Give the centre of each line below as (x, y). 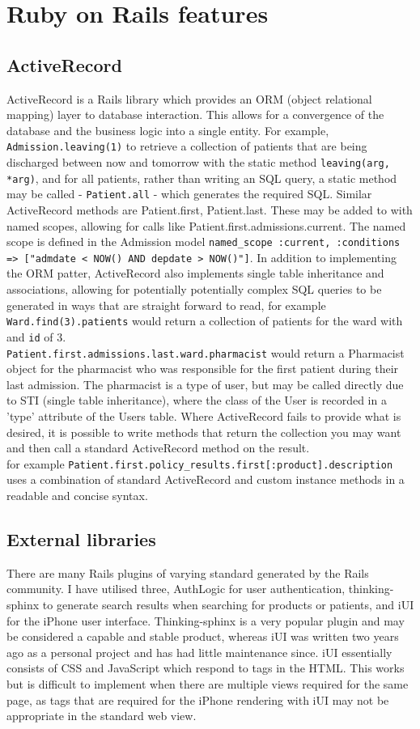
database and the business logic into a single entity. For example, (168, 130)
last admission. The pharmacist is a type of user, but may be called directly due (205, 384)
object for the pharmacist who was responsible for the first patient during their (203, 369)
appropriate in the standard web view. (102, 716)
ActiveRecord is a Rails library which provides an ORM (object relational (189, 98)
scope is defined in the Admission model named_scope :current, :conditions (204, 242)
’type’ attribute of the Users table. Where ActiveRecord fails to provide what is (204, 416)
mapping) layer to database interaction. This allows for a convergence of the (195, 114)
